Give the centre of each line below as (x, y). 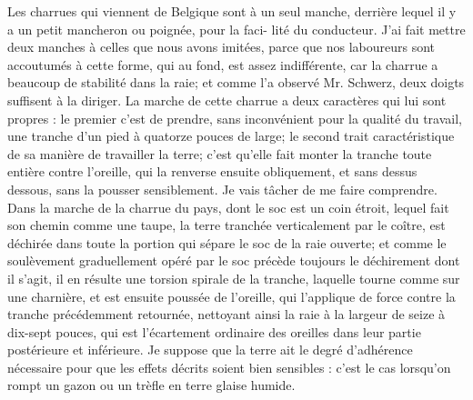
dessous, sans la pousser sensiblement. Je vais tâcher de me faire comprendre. (222, 189)
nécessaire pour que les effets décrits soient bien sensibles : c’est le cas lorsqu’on (229, 367)
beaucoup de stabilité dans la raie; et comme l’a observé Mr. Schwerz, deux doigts (236, 82)
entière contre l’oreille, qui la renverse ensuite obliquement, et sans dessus (212, 171)
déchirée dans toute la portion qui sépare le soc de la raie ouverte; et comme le (227, 242)
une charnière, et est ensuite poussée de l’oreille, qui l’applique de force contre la (231, 296)
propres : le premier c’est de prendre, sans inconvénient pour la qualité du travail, (235, 118)
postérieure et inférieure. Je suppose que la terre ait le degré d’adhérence (210, 350)
